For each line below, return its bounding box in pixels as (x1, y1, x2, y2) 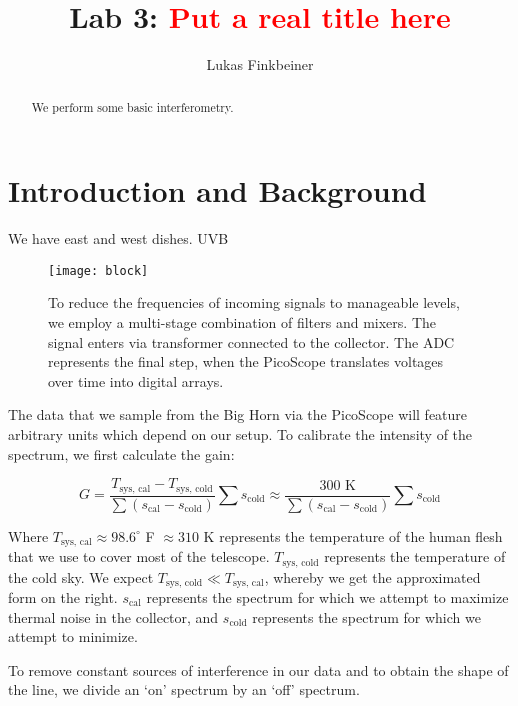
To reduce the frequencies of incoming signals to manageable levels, (48, 292, 460, 313)
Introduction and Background (8, 170, 427, 211)
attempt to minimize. (8, 626, 138, 647)
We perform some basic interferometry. (31, 98, 234, 115)
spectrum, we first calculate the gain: (8, 443, 235, 464)
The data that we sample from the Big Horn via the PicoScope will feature (8, 404, 468, 425)
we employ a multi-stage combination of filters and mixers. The (48, 311, 436, 332)
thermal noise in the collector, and (8, 606, 219, 627)
